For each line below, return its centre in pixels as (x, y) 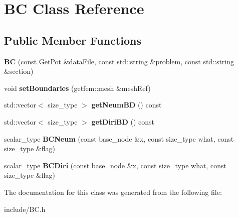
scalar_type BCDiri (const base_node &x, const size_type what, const (115, 165)
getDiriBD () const (123, 121)
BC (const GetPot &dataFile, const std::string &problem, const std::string (119, 61)
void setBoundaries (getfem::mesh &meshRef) (77, 88)
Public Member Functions (73, 40)
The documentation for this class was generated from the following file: (113, 192)
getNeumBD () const (127, 105)
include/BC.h (25, 209)
